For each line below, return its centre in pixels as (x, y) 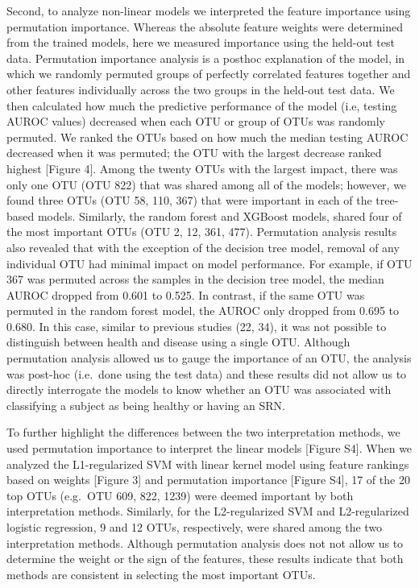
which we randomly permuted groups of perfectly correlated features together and (209, 74)
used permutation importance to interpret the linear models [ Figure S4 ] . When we (209, 448)
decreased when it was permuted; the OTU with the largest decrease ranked (194, 153)
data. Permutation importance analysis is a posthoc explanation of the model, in (206, 58)
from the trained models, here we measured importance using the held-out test (201, 42)
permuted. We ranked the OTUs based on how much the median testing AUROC (207, 137)
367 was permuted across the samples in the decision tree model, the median (195, 279)
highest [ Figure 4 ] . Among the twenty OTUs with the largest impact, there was (202, 168)
